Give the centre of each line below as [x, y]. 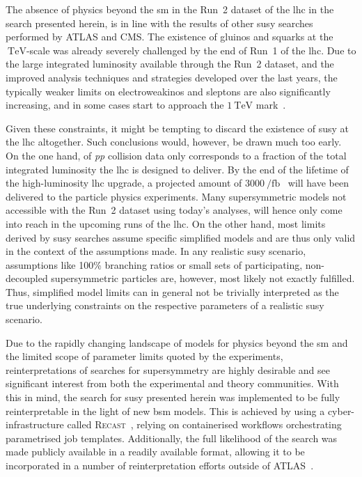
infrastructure [35, 424]
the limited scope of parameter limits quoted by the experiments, [144, 356]
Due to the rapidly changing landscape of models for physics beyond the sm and [177, 342]
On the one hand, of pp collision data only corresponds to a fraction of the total [176, 155]
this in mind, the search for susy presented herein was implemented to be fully [173, 397]
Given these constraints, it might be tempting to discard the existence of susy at [178, 128]
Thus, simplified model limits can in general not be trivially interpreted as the [172, 291]
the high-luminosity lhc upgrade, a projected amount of [124, 183]
